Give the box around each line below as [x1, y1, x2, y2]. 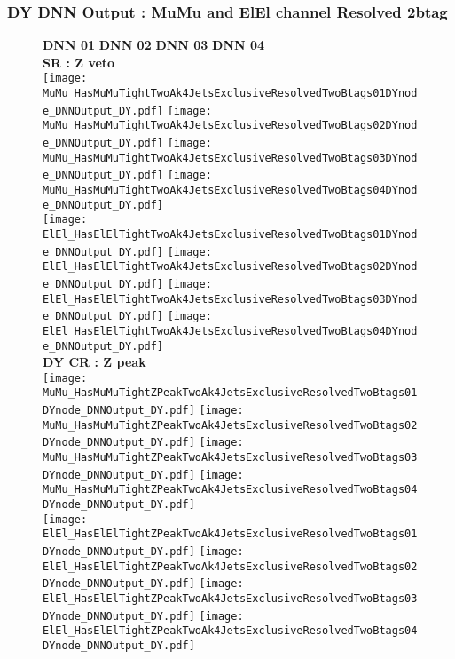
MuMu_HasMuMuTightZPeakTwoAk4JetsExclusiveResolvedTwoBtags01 [43, 386, 418, 400]
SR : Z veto [43, 52, 115, 71]
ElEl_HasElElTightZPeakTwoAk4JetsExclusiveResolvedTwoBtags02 [43, 560, 418, 573]
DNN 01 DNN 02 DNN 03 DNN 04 [43, 36, 265, 54]
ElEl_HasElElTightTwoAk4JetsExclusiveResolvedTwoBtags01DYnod [43, 227, 418, 241]
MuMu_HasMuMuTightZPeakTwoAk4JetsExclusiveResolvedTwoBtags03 [43, 451, 418, 464]
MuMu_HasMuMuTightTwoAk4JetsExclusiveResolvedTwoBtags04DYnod [43, 184, 418, 196]
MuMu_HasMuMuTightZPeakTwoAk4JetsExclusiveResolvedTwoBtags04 [43, 483, 418, 496]
